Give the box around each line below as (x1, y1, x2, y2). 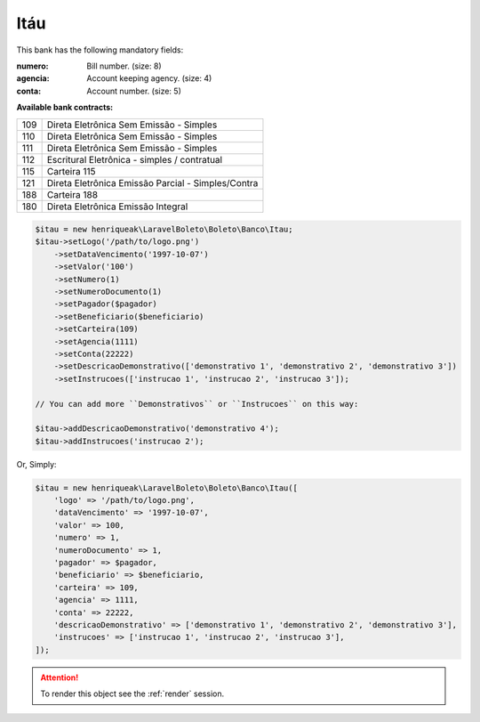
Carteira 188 (46, 188, 98, 200)
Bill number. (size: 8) (86, 61, 162, 71)
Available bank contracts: (16, 102, 114, 113)
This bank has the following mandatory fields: (16, 45, 184, 55)
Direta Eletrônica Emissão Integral (46, 200, 188, 213)
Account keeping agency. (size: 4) (86, 73, 212, 84)
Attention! (40, 672, 79, 683)
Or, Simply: (16, 458, 57, 469)
